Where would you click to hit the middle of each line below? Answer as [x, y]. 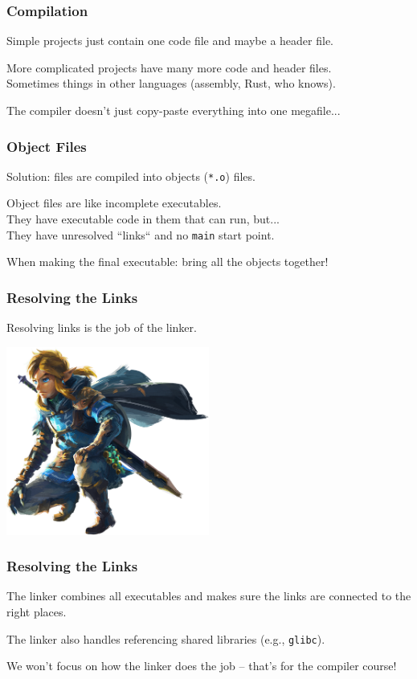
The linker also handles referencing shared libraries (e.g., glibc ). [166, 638]
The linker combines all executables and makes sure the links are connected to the [209, 596]
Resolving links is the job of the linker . [102, 327]
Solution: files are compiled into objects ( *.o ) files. [131, 176]
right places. [37, 611]
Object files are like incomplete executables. [114, 203]
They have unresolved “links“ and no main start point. [141, 234]
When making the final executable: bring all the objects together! [168, 262]
